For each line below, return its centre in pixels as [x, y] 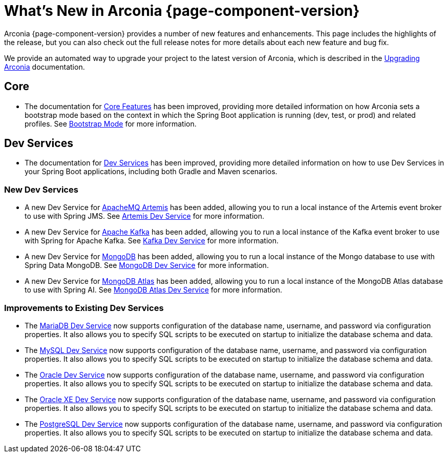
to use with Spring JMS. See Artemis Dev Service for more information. [144, 216]
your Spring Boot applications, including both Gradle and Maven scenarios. [151, 172]
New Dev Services [41, 189]
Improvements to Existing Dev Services [84, 308]
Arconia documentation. [45, 67]
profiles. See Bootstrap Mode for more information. [111, 123]
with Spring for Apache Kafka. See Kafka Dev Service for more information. [152, 241]
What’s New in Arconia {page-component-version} [182, 11]
